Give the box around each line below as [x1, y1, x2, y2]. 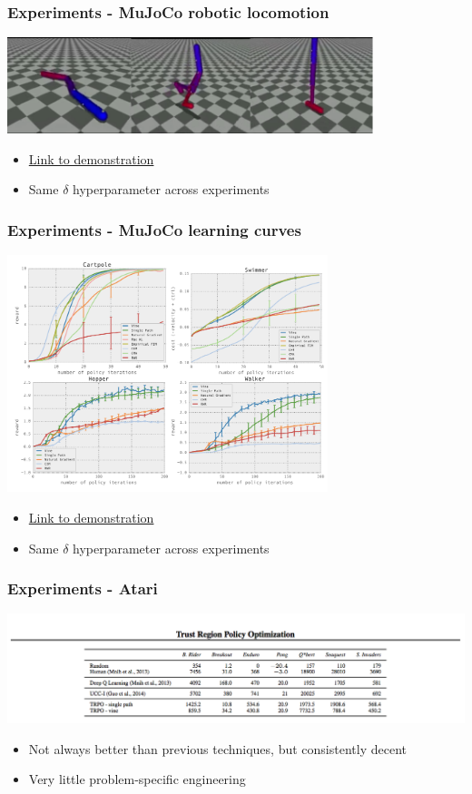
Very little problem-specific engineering [28, 769, 246, 789]
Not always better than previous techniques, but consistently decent [28, 739, 407, 758]
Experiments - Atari [7, 577, 158, 600]
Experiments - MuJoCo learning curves [7, 218, 301, 240]
